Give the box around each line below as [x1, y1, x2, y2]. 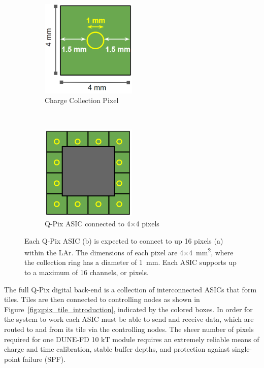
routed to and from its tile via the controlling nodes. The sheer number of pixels [4, 323, 254, 334]
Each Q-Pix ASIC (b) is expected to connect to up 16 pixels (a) [24, 235, 223, 246]
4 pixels [136, 218, 159, 228]
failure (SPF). [22, 353, 66, 364]
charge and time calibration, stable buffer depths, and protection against [4, 344, 230, 354]
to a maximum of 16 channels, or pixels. [24, 266, 149, 277]
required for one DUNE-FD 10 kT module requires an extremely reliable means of [4, 333, 259, 344]
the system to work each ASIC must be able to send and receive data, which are [4, 314, 254, 324]
